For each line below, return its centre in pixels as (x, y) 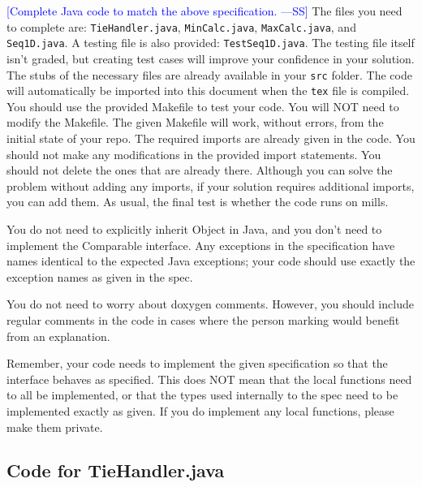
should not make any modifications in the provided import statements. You (194, 154)
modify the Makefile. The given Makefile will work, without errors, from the (195, 122)
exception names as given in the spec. (100, 276)
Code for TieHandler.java (116, 470)
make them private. (55, 427)
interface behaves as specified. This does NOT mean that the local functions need (209, 379)
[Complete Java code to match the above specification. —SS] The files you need (205, 11)
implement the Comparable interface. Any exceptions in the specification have (201, 245)
